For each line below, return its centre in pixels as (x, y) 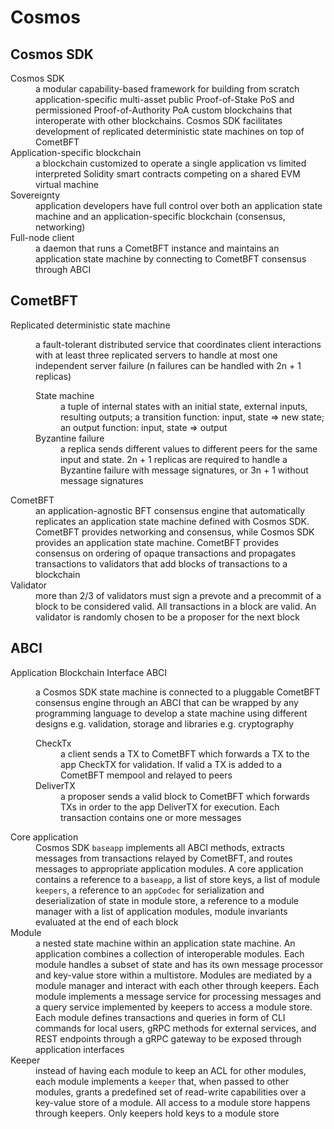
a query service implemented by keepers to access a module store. (174, 1007)
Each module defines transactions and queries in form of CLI (160, 1017)
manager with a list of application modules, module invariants (161, 911)
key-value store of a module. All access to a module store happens (173, 1102)
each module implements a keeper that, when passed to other (162, 1081)
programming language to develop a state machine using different (171, 713)
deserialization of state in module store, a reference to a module (167, 900)
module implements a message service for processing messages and (178, 996)
